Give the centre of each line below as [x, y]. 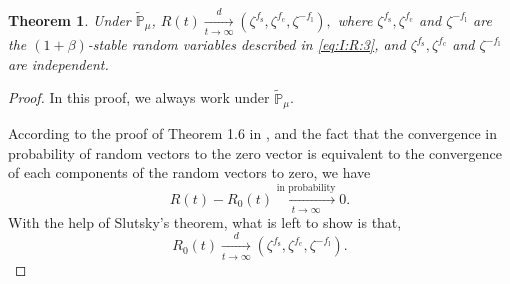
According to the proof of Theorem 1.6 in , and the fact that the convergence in [252, 132]
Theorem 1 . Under [69, 19]
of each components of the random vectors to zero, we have [189, 172]
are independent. [58, 63]
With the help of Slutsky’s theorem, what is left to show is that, [205, 221]
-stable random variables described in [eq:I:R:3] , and [246, 44]
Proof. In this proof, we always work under [139, 97]
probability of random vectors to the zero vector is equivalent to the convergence [255, 152]
